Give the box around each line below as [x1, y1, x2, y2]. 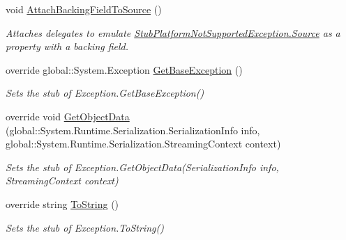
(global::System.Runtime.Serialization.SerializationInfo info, [6, 122, 260, 137]
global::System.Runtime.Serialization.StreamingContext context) [6, 136, 281, 151]
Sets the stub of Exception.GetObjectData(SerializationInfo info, [6, 159, 279, 174]
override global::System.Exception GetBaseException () [6, 62, 243, 77]
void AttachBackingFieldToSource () [6, 2, 162, 16]
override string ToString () [6, 196, 119, 211]
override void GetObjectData [6, 109, 130, 123]
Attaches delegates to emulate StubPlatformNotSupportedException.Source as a [6, 25, 340, 40]
